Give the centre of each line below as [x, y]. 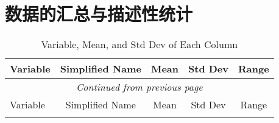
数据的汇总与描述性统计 [99, 14]
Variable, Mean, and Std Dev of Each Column [139, 44]
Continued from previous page [139, 87]
